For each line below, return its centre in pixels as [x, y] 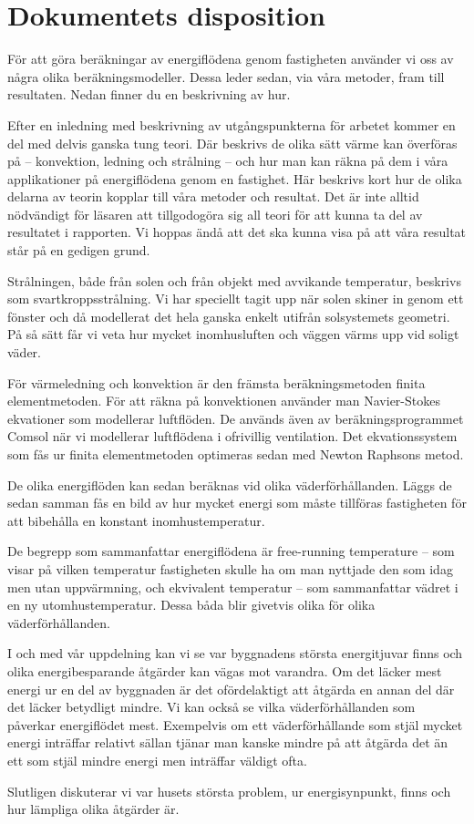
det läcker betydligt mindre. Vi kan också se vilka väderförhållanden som [211, 707]
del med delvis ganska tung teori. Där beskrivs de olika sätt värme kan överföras [232, 143]
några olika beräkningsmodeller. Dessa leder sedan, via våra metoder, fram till [226, 76]
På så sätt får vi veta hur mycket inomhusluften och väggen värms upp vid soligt [233, 334]
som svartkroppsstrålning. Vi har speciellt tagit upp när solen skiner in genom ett [236, 299]
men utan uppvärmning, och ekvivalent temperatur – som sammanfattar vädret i [233, 587]
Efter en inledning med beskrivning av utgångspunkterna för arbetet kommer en [232, 124]
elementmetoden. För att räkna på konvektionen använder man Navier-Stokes [224, 401]
